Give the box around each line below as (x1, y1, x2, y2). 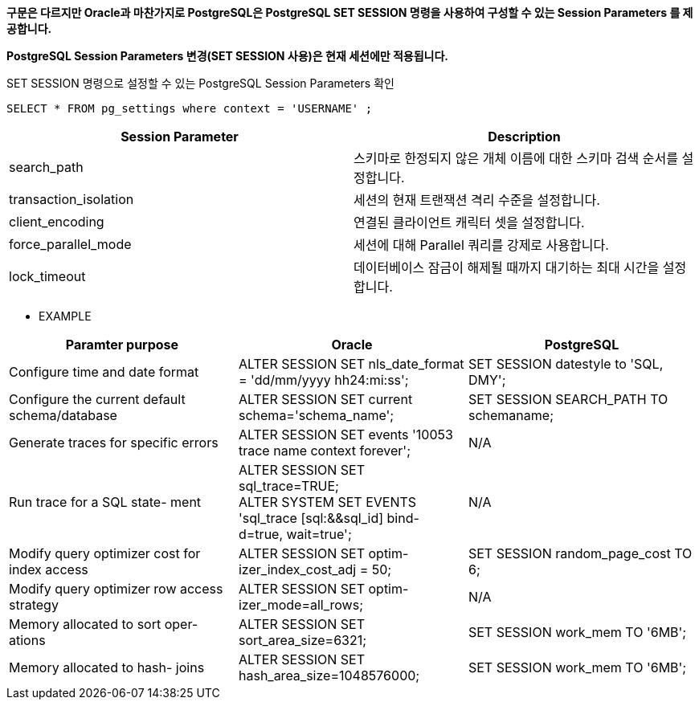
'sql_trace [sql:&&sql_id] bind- (238, 510, 419, 526)
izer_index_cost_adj (238, 561, 357, 577)
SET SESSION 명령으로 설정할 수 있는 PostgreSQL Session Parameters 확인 (6, 76, 394, 90)
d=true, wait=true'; (238, 526, 352, 542)
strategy (9, 597, 59, 613)
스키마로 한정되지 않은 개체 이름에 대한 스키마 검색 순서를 (354, 150, 679, 166)
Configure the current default (9, 391, 186, 407)
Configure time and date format (9, 364, 199, 380)
